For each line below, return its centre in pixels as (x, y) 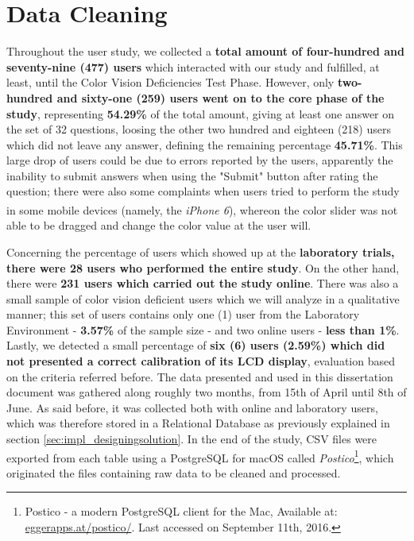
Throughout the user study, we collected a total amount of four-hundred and (205, 51)
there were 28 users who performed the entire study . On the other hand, (203, 267)
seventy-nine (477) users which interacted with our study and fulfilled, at (193, 66)
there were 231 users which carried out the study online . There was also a (203, 283)
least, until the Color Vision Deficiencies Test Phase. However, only (170, 82)
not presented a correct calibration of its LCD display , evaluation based (201, 361)
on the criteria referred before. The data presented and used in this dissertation (200, 376)
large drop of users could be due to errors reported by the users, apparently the (200, 160)
